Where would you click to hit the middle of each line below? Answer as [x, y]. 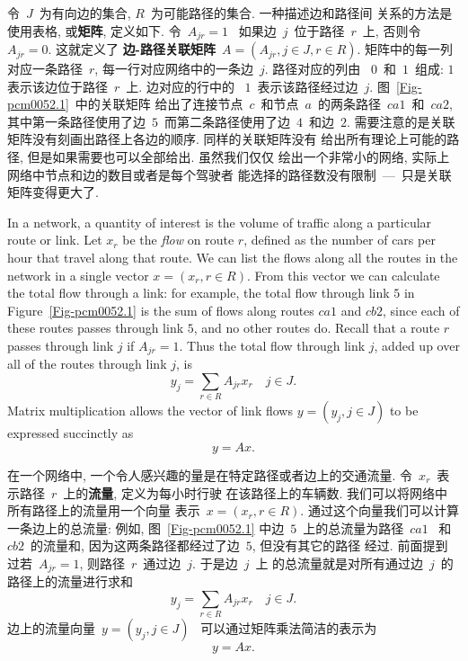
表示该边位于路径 [57, 86]
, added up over [417, 345]
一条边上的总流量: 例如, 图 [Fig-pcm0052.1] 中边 [146, 527]
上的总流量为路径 [353, 527]
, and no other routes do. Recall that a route [317, 328]
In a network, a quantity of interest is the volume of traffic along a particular [220, 222]
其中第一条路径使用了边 [76, 121]
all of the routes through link [87, 364]
